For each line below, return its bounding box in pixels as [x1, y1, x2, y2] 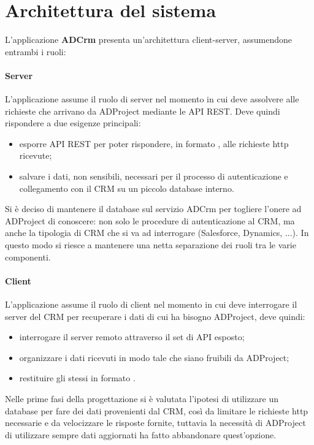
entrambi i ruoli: [5, 45, 66, 58]
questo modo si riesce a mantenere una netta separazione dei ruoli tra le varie [5, 238, 296, 251]
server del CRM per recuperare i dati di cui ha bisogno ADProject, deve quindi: [5, 310, 305, 322]
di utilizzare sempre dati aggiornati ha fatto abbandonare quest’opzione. [5, 428, 277, 441]
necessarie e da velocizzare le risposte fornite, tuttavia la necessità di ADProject [5, 416, 306, 429]
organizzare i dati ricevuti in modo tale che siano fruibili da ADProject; [19, 351, 289, 363]
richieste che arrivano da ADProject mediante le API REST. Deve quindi [5, 104, 280, 117]
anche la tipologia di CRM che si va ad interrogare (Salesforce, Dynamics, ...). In [5, 226, 309, 239]
